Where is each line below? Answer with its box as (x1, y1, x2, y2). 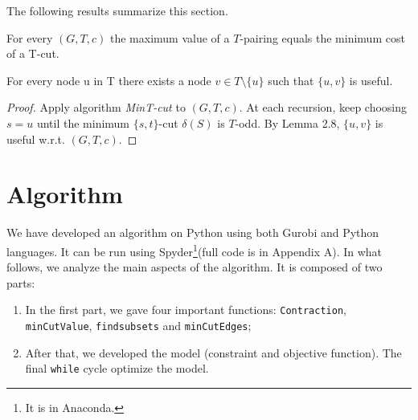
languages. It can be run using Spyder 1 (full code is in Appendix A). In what (6, 240, 383, 259)
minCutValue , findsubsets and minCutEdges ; (25, 316, 252, 333)
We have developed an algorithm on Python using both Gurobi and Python (6, 224, 379, 241)
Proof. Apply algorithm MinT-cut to (6, 99, 186, 116)
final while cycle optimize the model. (25, 360, 209, 377)
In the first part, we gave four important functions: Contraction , (25, 301, 346, 318)
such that (268, 71, 314, 88)
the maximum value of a (109, 29, 230, 46)
